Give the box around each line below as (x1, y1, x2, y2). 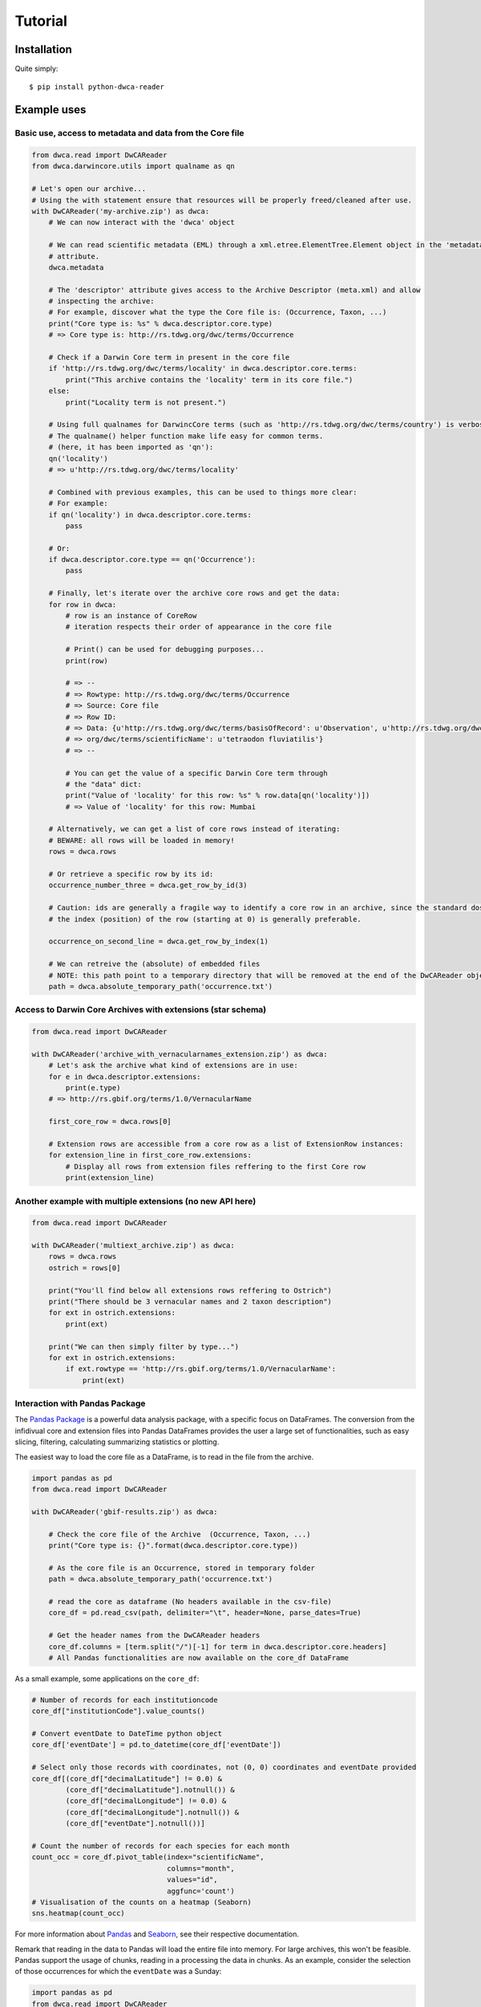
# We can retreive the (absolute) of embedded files (48, 959, 261, 969)
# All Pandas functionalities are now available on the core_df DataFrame (48, 1653, 349, 1662)
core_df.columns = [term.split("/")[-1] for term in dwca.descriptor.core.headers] (48, 1642, 387, 1651)
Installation (14, 43, 72, 56)
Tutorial (14, 12, 68, 30)
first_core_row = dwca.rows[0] (48, 1117, 172, 1126)
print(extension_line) (65, 1173, 156, 1183)
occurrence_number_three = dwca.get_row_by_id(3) (48, 881, 248, 890)
